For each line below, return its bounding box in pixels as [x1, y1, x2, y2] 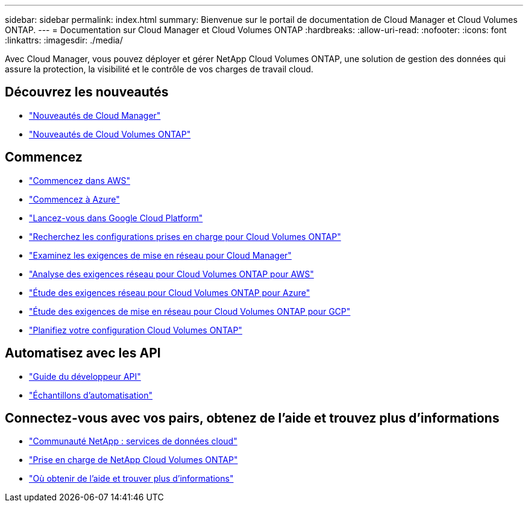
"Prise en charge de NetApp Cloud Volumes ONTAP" [29, 455, 238, 465]
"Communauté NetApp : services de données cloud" [29, 436, 237, 447]
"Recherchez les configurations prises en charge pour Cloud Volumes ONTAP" [29, 231, 341, 242]
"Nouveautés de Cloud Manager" [29, 110, 161, 121]
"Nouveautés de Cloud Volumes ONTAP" [29, 128, 191, 139]
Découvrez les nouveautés [5, 84, 169, 100]
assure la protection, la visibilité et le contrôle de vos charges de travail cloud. [5, 64, 313, 74]
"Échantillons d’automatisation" [29, 389, 153, 400]
